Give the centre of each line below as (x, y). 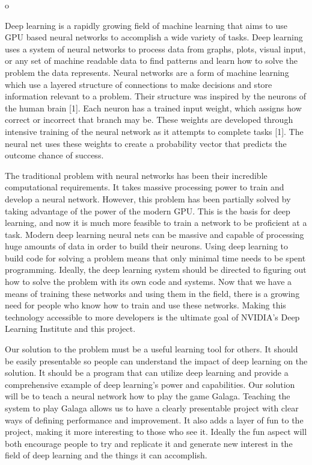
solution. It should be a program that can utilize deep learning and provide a (147, 373)
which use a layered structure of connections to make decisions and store (139, 84)
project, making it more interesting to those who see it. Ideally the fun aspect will (156, 432)
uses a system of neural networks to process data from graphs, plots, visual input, (155, 48)
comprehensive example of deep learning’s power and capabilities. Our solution (150, 384)
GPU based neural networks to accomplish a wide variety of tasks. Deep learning (154, 37)
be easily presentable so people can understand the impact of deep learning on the (156, 360)
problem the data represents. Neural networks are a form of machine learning (147, 72)
